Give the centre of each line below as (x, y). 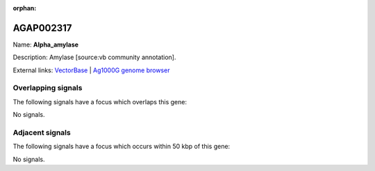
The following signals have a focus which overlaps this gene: (100, 101)
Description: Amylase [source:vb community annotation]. (94, 57)
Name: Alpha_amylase (46, 44)
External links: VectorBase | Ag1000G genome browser (91, 70)
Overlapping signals (48, 88)
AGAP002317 (42, 28)
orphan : (25, 8)
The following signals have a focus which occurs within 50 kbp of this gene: (122, 147)
